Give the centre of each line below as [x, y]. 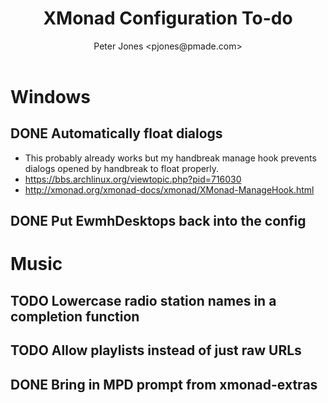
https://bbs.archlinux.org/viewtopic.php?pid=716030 [133, 179]
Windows [50, 96]
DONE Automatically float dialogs [116, 133]
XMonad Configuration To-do [168, 18]
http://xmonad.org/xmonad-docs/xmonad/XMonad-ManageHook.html [169, 189]
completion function [75, 316]
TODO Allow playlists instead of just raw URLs [156, 350]
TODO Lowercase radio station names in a [143, 300]
